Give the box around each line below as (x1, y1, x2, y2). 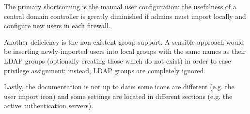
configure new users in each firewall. (4, 20, 110, 31)
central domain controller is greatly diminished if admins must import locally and (4, 11, 246, 21)
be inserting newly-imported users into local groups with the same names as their (4, 46, 246, 56)
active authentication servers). (4, 100, 94, 111)
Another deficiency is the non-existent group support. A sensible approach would (4, 36, 244, 47)
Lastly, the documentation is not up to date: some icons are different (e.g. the (4, 81, 234, 92)
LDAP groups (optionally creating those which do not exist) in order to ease (4, 55, 231, 65)
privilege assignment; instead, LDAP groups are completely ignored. (4, 65, 206, 75)
